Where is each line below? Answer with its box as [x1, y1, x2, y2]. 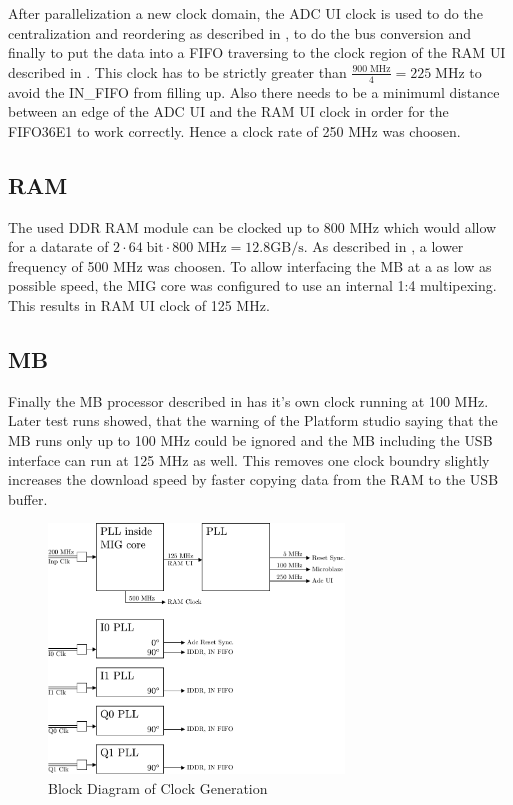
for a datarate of [8, 236, 109, 257]
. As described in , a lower [303, 236, 464, 257]
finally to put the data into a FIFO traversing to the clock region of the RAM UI [8, 42, 506, 63]
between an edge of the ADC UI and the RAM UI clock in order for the [8, 101, 449, 122]
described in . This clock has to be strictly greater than [8, 61, 347, 82]
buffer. [8, 488, 48, 509]
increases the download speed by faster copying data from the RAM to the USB [8, 469, 499, 490]
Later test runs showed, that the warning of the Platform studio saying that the [8, 410, 498, 431]
